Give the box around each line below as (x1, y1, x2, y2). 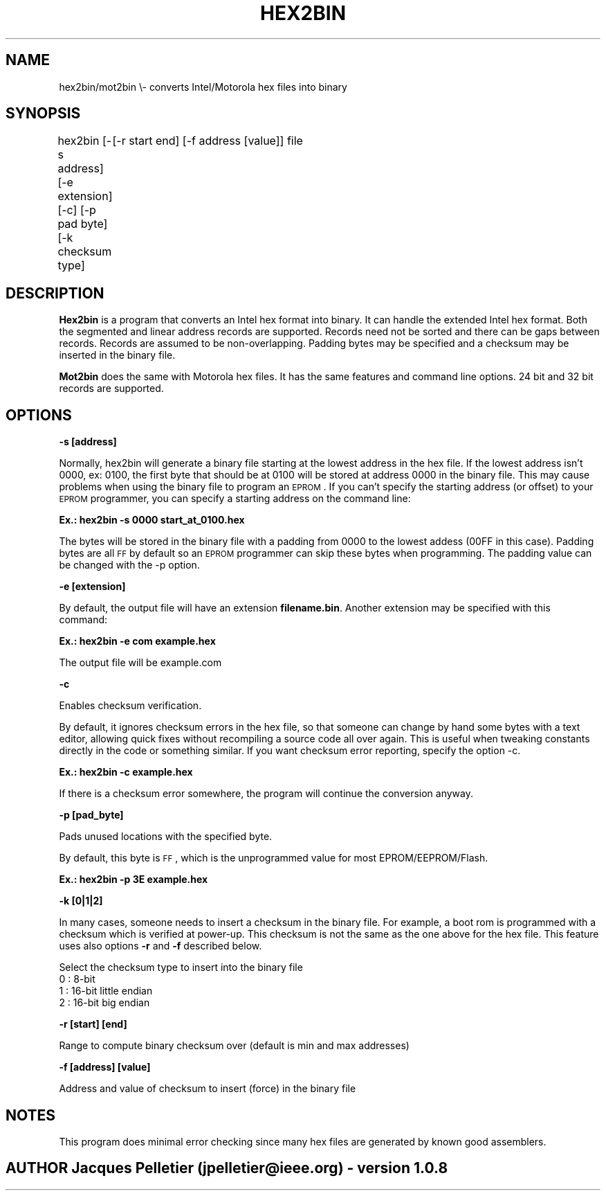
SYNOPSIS (6, 105, 81, 123)
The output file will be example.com (59, 657, 222, 669)
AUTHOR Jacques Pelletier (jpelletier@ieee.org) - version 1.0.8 (6, 1159, 448, 1177)
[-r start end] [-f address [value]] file (112, 134, 303, 148)
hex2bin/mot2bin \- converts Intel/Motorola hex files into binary (59, 80, 347, 93)
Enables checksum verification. (59, 699, 202, 712)
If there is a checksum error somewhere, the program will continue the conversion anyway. (59, 787, 474, 800)
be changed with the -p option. (59, 559, 200, 571)
